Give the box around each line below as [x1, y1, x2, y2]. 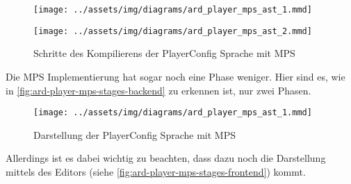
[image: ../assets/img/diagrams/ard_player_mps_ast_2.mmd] [33, 26, 312, 36]
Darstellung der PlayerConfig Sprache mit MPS [33, 127, 236, 142]
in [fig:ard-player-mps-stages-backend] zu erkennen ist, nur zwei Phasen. [6, 83, 311, 97]
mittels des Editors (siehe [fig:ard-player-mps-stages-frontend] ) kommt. [6, 164, 306, 178]
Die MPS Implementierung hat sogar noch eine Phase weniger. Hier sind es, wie [6, 69, 345, 83]
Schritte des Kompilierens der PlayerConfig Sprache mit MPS [33, 46, 295, 60]
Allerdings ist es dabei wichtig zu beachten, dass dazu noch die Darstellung [6, 151, 326, 165]
